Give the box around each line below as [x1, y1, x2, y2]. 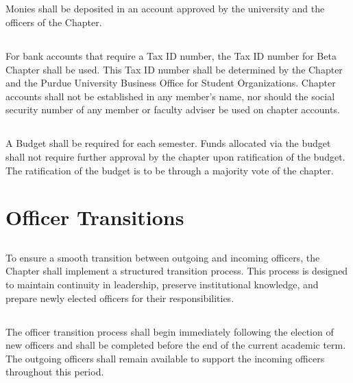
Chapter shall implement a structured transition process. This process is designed [5, 264, 348, 278]
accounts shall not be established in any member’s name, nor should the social [5, 89, 335, 103]
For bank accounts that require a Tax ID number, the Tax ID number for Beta [5, 48, 337, 62]
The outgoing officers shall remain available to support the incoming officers [5, 351, 325, 365]
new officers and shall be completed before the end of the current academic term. [5, 338, 346, 352]
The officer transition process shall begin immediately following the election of [5, 324, 334, 338]
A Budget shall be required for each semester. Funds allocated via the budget [5, 136, 331, 150]
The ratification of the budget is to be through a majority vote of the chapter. [5, 163, 334, 177]
